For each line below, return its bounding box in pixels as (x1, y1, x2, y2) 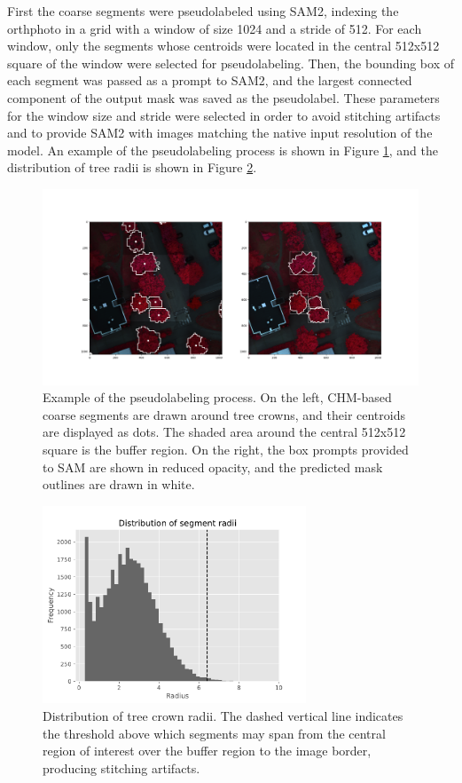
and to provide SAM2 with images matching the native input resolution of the (7, 123, 433, 142)
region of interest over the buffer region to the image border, (43, 741, 372, 760)
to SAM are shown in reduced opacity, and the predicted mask (43, 457, 383, 476)
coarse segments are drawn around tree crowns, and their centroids (43, 405, 405, 423)
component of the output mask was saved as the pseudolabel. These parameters (7, 88, 440, 107)
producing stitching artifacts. (43, 758, 200, 777)
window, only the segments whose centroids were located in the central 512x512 (7, 36, 440, 55)
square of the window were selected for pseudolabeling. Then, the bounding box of (7, 53, 454, 72)
